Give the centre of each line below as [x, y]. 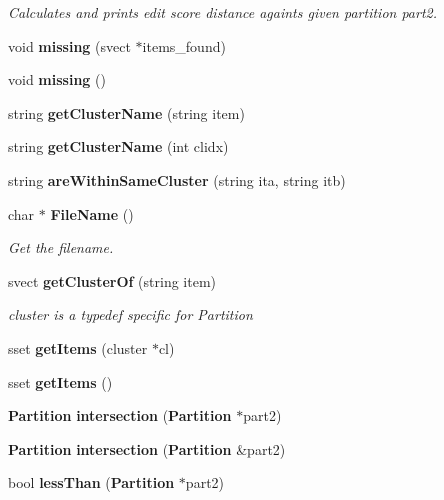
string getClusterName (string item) [126, 112]
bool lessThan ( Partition [91, 482]
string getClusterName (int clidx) [118, 146]
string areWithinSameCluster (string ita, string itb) [177, 179]
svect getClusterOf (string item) [112, 280]
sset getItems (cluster [78, 347]
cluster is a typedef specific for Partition [130, 314]
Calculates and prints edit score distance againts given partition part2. [223, 12]
